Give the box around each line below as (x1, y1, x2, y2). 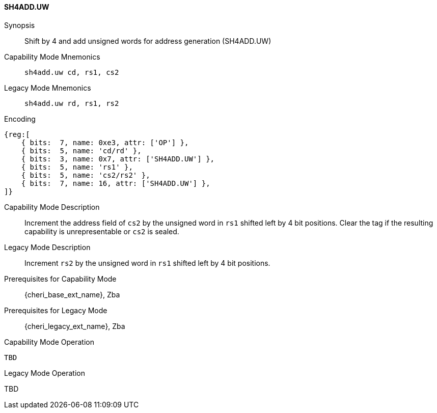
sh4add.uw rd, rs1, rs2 (24, 99, 119, 107)
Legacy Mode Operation (4, 368, 85, 377)
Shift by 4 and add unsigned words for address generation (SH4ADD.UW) (24, 36, 271, 45)
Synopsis (4, 20, 35, 30)
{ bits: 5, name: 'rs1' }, (21, 162, 133, 171)
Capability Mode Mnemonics (4, 52, 100, 61)
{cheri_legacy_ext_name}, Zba (24, 321, 125, 331)
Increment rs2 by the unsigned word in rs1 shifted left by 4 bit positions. (24, 258, 270, 267)
